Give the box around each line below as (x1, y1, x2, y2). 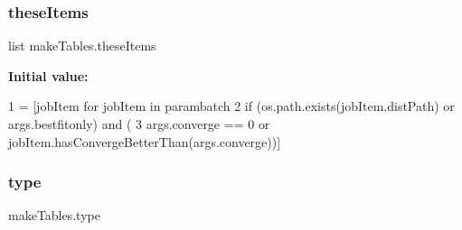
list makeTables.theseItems (8, 36, 156, 55)
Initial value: (8, 66, 89, 85)
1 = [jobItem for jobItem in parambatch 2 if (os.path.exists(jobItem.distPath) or (8, 97, 455, 115)
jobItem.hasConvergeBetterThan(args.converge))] (8, 132, 281, 151)
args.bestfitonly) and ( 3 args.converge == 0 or (8, 115, 270, 133)
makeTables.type (8, 206, 100, 225)
